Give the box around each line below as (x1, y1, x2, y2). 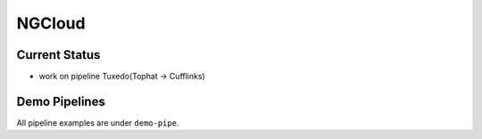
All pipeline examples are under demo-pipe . (16, 117, 179, 128)
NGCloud (16, 13, 86, 33)
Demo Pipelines (16, 94, 106, 109)
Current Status (16, 47, 101, 62)
